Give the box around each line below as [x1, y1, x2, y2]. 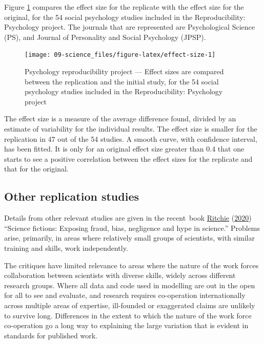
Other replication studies [4, 188, 139, 204]
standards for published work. [4, 330, 97, 340]
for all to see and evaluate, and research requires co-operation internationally [4, 290, 246, 300]
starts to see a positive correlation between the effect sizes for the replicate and [4, 153, 253, 164]
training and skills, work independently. [4, 242, 128, 253]
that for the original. [4, 163, 69, 174]
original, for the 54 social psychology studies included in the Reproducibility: [4, 11, 246, 22]
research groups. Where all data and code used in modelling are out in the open [4, 279, 255, 290]
